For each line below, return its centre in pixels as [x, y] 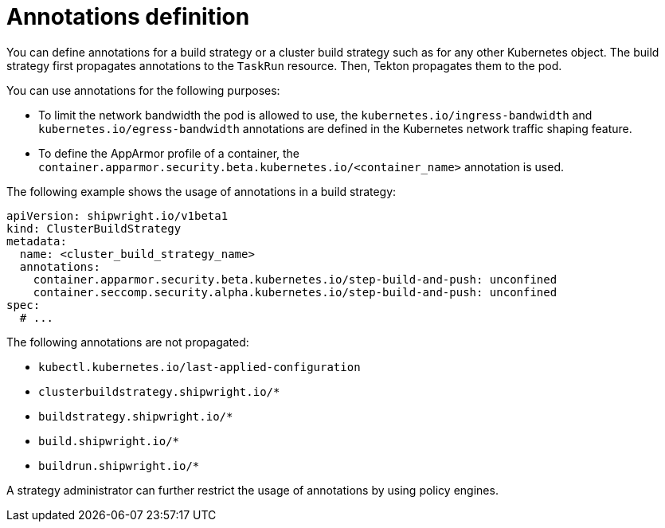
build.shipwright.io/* [109, 441]
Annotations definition [128, 17]
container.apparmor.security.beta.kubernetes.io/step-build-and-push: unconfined [295, 279]
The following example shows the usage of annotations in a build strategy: [201, 191]
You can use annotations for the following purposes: [143, 90]
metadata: [37, 241]
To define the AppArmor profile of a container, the [169, 153]
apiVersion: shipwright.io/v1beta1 [117, 215]
